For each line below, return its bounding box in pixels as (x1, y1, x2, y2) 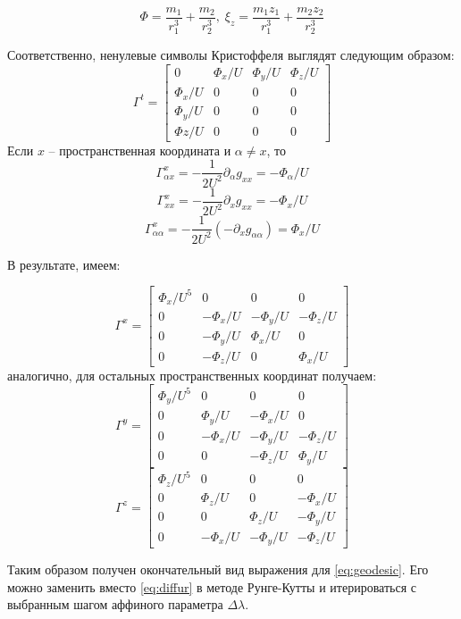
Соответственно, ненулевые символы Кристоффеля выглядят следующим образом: (7, 46, 455, 64)
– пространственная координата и (48, 140, 231, 159)
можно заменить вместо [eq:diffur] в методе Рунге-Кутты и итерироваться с (7, 577, 416, 596)
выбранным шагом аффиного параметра (7, 595, 223, 614)
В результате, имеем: (7, 255, 121, 273)
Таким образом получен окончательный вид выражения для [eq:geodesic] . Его (7, 560, 429, 579)
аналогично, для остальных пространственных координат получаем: (7, 365, 377, 384)
